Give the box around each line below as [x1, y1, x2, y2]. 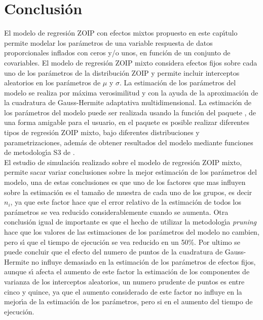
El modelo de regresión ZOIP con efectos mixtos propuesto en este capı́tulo [4, 27, 238, 38]
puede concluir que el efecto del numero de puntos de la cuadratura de [4, 246, 223, 257]
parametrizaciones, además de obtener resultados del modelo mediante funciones [4, 137, 253, 147]
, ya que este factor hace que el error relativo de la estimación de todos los [10, 197, 242, 207]
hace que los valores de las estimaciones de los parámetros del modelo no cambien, [4, 227, 259, 237]
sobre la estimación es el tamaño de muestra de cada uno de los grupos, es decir [4, 186, 252, 197]
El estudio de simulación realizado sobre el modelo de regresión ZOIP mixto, [4, 156, 242, 167]
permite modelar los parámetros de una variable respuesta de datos [4, 37, 213, 48]
